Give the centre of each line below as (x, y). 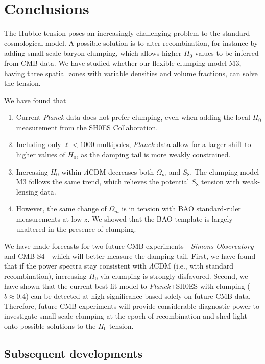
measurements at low (49, 219)
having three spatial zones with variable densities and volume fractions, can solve (131, 73)
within (71, 171)
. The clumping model (225, 171)
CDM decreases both (121, 171)
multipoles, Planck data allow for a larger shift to (174, 144)
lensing (27, 191)
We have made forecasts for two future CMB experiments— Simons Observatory (129, 246)
